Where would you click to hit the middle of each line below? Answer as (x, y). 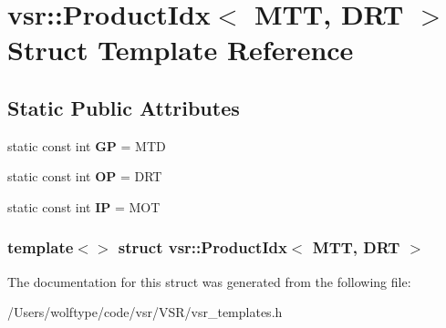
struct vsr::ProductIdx (202, 247)
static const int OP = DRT (85, 176)
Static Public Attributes (124, 107)
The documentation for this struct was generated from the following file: (209, 281)
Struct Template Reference (181, 50)
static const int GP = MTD (87, 145)
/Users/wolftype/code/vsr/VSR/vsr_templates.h (145, 312)
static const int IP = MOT (84, 206)
